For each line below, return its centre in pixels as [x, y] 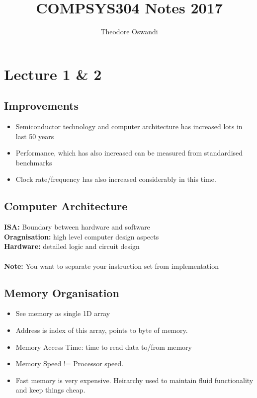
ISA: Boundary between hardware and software [77, 227]
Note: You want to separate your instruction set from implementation [111, 266]
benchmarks [34, 162]
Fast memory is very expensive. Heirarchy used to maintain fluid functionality [134, 380]
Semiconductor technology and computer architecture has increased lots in [129, 126]
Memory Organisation [62, 292]
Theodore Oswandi [129, 32]
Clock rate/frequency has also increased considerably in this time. [116, 179]
